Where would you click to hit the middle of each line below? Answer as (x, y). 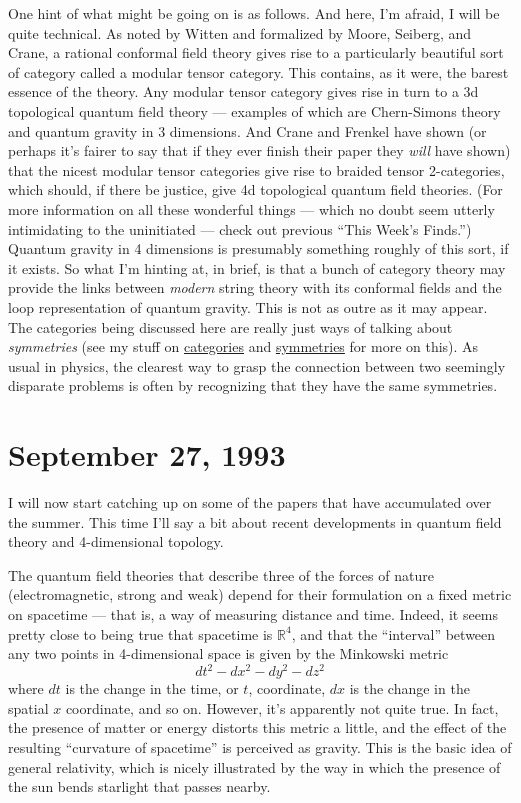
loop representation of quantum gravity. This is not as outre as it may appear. (248, 306)
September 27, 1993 (147, 454)
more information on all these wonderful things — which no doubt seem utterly (251, 208)
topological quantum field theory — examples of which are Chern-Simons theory (254, 110)
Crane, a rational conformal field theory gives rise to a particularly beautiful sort (256, 52)
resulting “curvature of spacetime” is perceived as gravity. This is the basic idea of (260, 747)
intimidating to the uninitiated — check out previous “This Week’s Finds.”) (240, 228)
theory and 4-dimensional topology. (116, 541)
